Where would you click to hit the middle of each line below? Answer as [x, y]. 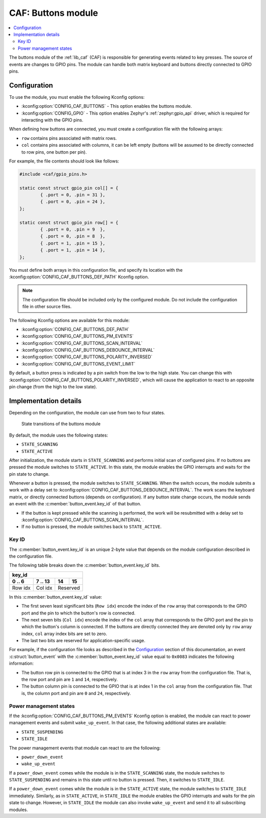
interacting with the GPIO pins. [52, 120]
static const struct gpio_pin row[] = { [69, 223]
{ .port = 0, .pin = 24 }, [73, 202]
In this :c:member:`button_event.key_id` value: [56, 597]
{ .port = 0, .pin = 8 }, [73, 236]
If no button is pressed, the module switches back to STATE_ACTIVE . [92, 527]
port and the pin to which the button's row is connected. [78, 613]
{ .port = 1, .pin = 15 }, [73, 243]
